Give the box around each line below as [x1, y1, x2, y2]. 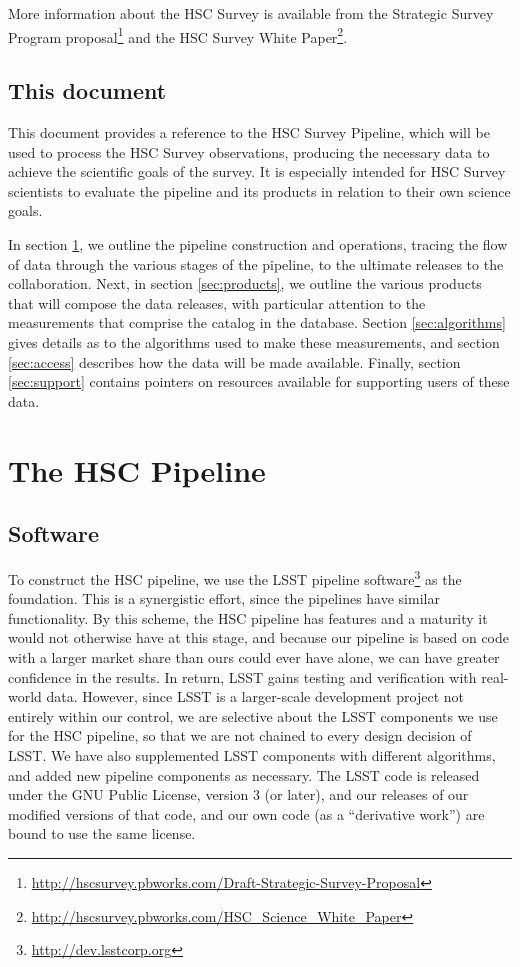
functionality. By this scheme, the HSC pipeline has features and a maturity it [8, 607, 488, 628]
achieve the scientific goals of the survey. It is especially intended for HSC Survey [8, 161, 506, 182]
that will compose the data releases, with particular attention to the [8, 292, 426, 313]
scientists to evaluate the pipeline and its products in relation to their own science [8, 180, 511, 201]
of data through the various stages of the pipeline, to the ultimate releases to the [8, 253, 504, 274]
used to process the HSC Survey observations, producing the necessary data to [8, 141, 490, 162]
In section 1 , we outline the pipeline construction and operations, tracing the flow [8, 234, 508, 255]
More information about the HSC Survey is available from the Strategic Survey [8, 3, 494, 23]
